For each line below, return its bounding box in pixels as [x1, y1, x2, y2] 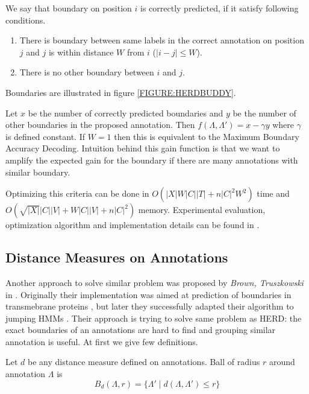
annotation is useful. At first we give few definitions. [5, 335, 198, 348]
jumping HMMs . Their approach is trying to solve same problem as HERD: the [5, 311, 302, 324]
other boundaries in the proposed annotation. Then [5, 118, 195, 131]
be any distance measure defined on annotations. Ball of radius [28, 355, 260, 368]
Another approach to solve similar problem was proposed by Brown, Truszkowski [5, 276, 304, 288]
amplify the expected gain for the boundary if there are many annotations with [5, 153, 298, 166]
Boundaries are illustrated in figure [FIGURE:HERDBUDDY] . [5, 86, 236, 98]
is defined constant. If [5, 130, 85, 142]
